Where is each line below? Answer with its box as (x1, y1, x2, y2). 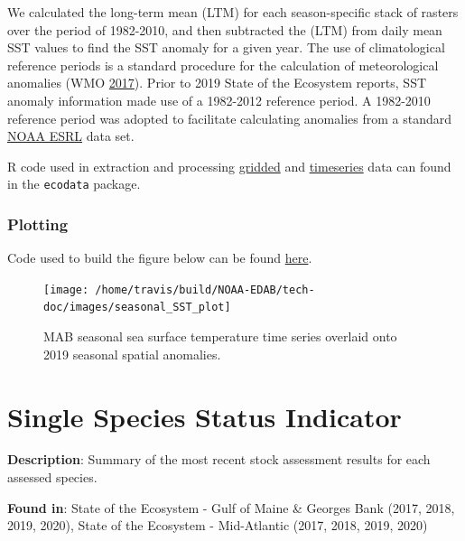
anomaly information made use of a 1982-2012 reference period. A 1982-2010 (7, 90, 431, 109)
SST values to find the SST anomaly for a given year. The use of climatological (7, 38, 445, 57)
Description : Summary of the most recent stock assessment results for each (7, 450, 431, 469)
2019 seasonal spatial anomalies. (43, 344, 221, 363)
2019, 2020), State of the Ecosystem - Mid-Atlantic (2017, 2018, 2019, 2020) (7, 516, 428, 535)
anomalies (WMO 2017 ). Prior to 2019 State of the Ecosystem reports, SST (7, 73, 427, 92)
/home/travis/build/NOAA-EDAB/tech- (95, 283, 315, 296)
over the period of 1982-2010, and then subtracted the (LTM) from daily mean (7, 20, 442, 39)
